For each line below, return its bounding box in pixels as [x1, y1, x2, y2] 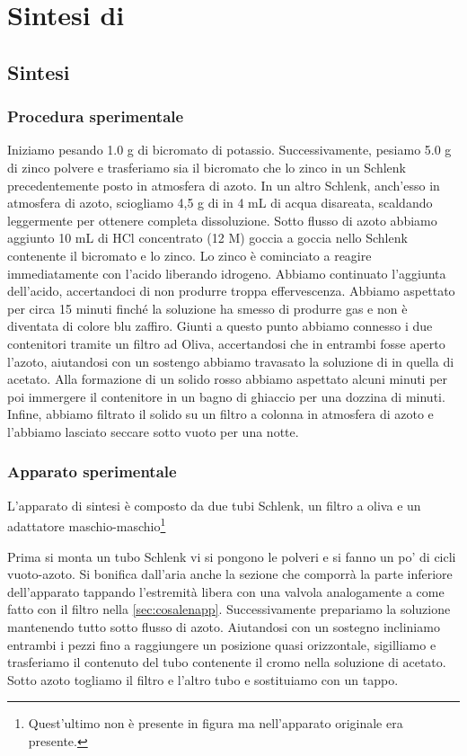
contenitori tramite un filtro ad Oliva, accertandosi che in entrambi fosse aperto [7, 334, 445, 352]
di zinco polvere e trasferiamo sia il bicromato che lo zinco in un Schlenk [7, 157, 407, 176]
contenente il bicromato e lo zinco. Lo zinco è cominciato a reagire [7, 245, 372, 264]
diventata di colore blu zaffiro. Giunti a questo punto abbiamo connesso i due [7, 316, 433, 335]
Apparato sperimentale [7, 460, 177, 483]
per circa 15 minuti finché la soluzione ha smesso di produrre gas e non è [7, 298, 408, 317]
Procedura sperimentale [7, 105, 184, 128]
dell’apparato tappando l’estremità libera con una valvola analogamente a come [7, 582, 445, 600]
